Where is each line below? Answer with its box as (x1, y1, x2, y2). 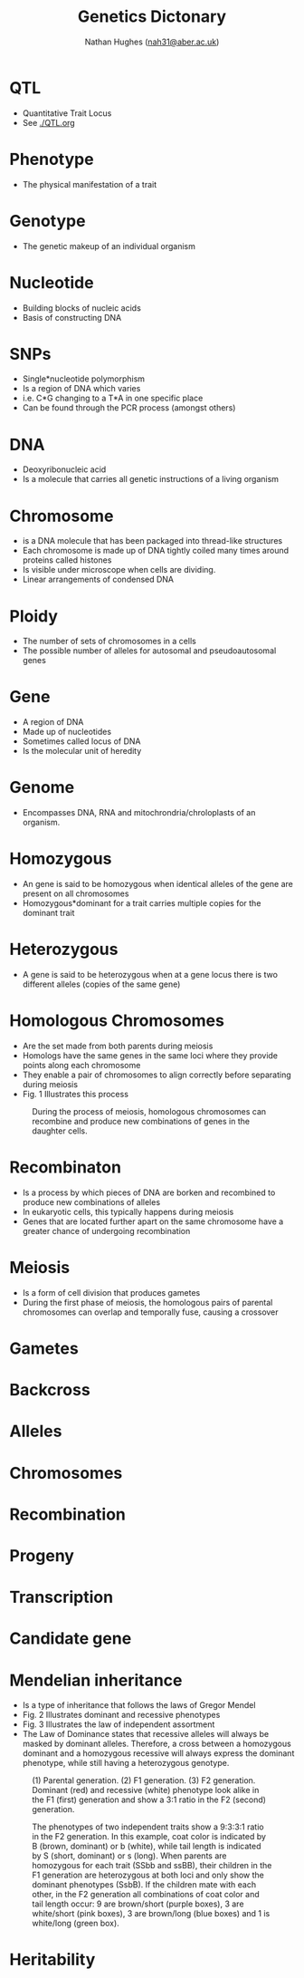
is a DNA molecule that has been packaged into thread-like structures (22, 536, 283, 546)
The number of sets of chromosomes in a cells (22, 636, 196, 647)
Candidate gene (9, 1628, 132, 1649)
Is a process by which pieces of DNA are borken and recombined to (22, 1187, 276, 1198)
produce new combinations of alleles (22, 1196, 161, 1207)
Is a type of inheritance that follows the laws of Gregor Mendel (22, 1700, 256, 1711)
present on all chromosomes (22, 888, 129, 899)
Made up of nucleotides (22, 727, 111, 738)
